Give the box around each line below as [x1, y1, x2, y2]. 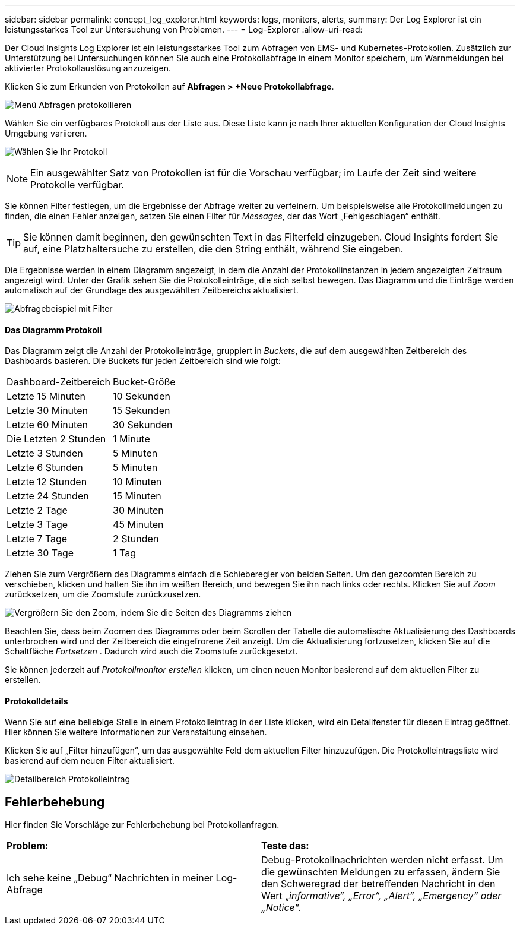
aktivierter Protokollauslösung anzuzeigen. [5, 63, 172, 73]
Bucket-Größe [113, 376, 176, 388]
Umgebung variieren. [5, 128, 87, 138]
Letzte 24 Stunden [7, 490, 89, 502]
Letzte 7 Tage [7, 533, 68, 545]
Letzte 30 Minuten [7, 404, 88, 417]
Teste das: [261, 840, 309, 852]
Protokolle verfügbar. [30, 179, 124, 191]
